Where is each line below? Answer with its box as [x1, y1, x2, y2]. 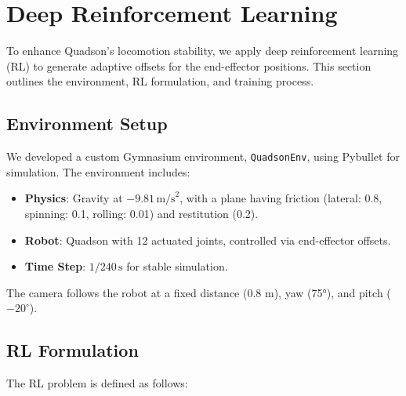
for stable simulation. [126, 258, 228, 274]
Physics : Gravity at [24, 190, 123, 206]
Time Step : [24, 258, 86, 274]
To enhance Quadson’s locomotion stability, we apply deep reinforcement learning [6, 42, 399, 59]
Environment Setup [6, 111, 168, 136]
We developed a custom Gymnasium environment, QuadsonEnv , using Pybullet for [6, 148, 400, 165]
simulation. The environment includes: [6, 163, 190, 180]
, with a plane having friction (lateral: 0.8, [179, 190, 382, 206]
